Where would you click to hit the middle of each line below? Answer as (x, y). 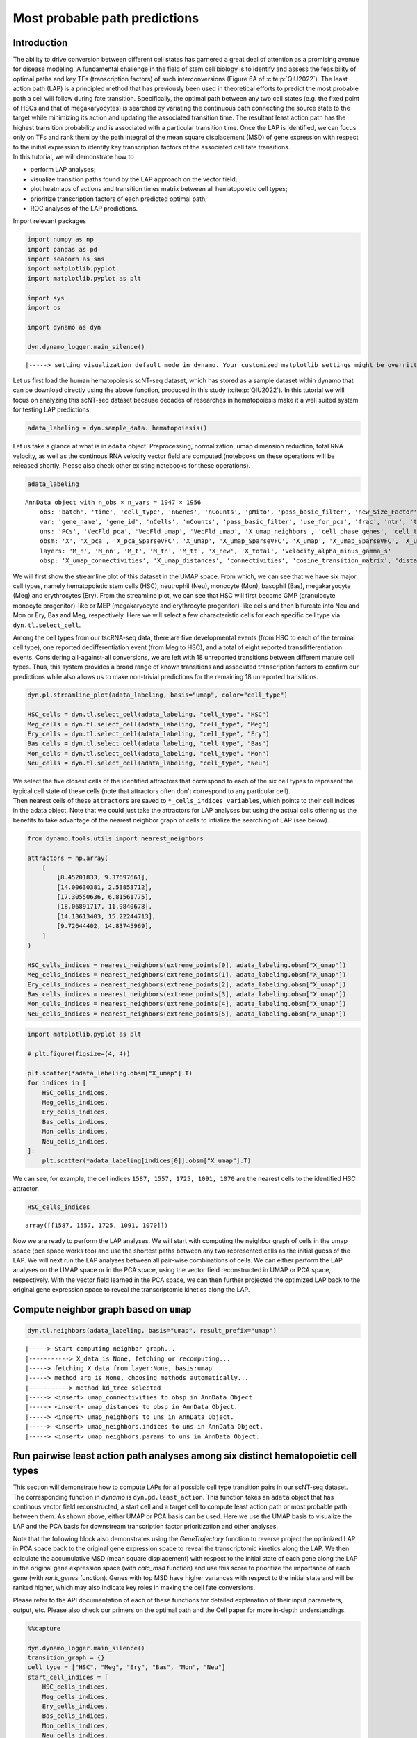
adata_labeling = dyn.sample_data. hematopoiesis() (117, 428)
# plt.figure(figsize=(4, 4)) (79, 1054)
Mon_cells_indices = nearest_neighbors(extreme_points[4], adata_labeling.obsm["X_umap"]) (187, 1004)
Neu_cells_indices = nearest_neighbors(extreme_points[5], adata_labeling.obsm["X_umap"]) (187, 1014)
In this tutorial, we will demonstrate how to (74, 156)
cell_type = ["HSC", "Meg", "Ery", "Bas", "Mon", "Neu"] (126, 1667)
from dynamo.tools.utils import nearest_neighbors (116, 838)
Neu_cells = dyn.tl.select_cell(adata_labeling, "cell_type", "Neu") (148, 763)
